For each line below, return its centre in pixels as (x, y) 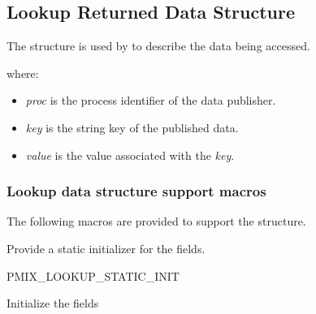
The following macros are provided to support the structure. (156, 221)
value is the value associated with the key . (130, 155)
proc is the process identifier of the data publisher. (151, 100)
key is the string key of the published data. (132, 127)
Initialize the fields (53, 303)
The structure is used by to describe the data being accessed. (158, 46)
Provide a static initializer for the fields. (106, 248)
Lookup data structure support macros (136, 191)
